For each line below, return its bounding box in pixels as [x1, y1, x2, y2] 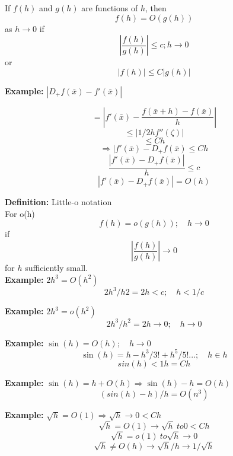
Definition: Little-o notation [5, 196, 112, 208]
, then [145, 2, 167, 14]
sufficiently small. [25, 262, 88, 274]
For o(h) [5, 207, 35, 219]
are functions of [81, 2, 138, 14]
